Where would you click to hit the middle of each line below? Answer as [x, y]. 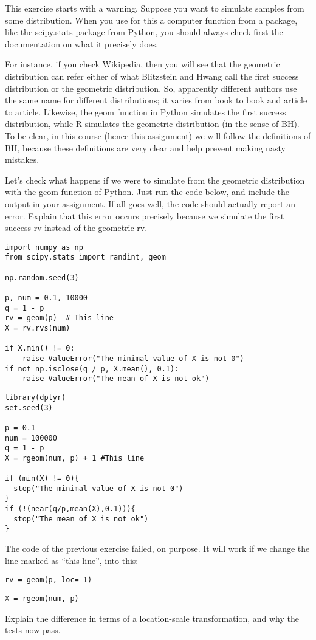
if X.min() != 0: [40, 349]
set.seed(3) [29, 408]
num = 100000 [31, 438]
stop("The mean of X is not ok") [81, 519]
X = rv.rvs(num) [38, 328]
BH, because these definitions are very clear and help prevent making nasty [145, 147]
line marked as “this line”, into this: [72, 560]
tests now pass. [33, 630]
